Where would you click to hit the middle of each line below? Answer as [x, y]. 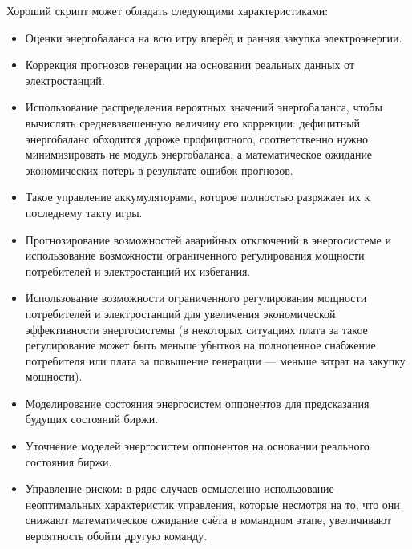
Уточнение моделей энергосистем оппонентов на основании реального [197, 446]
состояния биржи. [69, 461]
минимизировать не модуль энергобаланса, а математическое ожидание [199, 154]
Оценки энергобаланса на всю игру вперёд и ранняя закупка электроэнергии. [214, 37]
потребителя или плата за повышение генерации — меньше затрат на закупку [215, 360]
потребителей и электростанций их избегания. [138, 270]
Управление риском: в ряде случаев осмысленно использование [180, 488]
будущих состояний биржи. [92, 419]
